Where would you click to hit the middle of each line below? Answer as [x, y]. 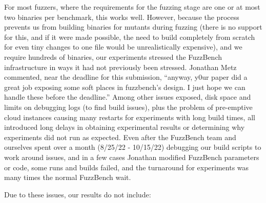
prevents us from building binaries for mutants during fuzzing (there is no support [133, 27]
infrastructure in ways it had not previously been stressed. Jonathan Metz [120, 67]
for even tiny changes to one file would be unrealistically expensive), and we [123, 47]
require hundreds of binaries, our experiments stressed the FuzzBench [113, 57]
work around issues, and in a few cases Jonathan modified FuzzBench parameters [132, 157]
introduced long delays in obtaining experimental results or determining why [125, 127]
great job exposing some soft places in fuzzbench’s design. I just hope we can [125, 87]
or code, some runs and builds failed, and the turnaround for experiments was [127, 167]
